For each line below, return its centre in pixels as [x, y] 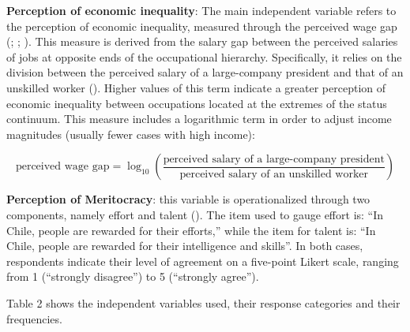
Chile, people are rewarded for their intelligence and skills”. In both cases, [185, 246]
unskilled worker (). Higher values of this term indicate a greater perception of [196, 87]
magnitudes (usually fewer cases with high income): [131, 134]
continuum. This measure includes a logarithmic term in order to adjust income [199, 119]
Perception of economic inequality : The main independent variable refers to [201, 10]
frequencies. [34, 318]
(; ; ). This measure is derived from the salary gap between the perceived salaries [202, 41]
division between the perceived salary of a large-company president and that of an [205, 72]
